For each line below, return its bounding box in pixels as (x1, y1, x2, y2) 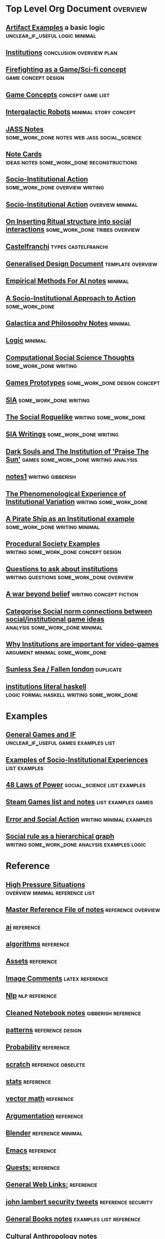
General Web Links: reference (6, 1180, 98, 1189)
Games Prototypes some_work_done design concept (6, 379, 160, 387)
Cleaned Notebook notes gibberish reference (6, 1008, 141, 1017)
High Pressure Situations (6, 880, 86, 889)
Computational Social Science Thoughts (6, 353, 135, 362)
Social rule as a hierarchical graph (6, 832, 115, 841)
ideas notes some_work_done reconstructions (6, 158, 137, 166)
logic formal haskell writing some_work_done (6, 690, 138, 699)
